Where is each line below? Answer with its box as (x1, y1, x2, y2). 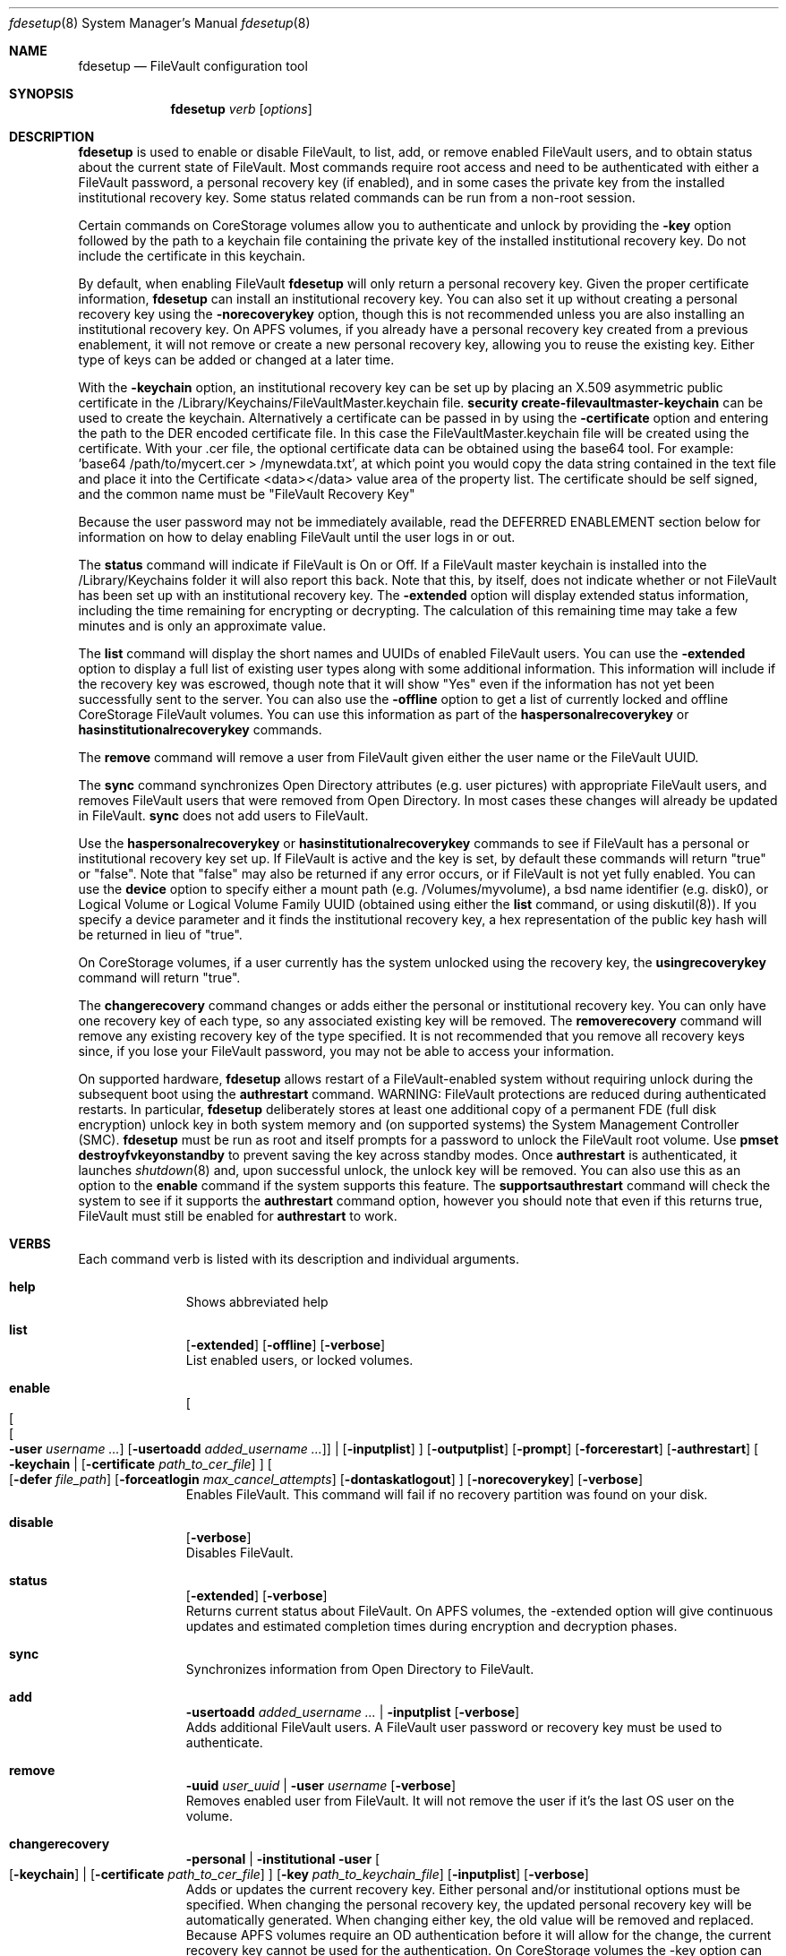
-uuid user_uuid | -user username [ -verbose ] (185, 1778, 457, 1793)
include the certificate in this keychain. (78, 248, 305, 263)
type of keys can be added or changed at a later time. (78, 352, 395, 367)
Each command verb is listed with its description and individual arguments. (78, 1251, 519, 1266)
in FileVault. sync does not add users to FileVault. (78, 808, 369, 823)
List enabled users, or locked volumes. (185, 1352, 414, 1368)
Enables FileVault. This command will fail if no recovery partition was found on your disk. (185, 1487, 708, 1502)
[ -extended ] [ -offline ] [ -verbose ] (185, 1337, 386, 1352)
